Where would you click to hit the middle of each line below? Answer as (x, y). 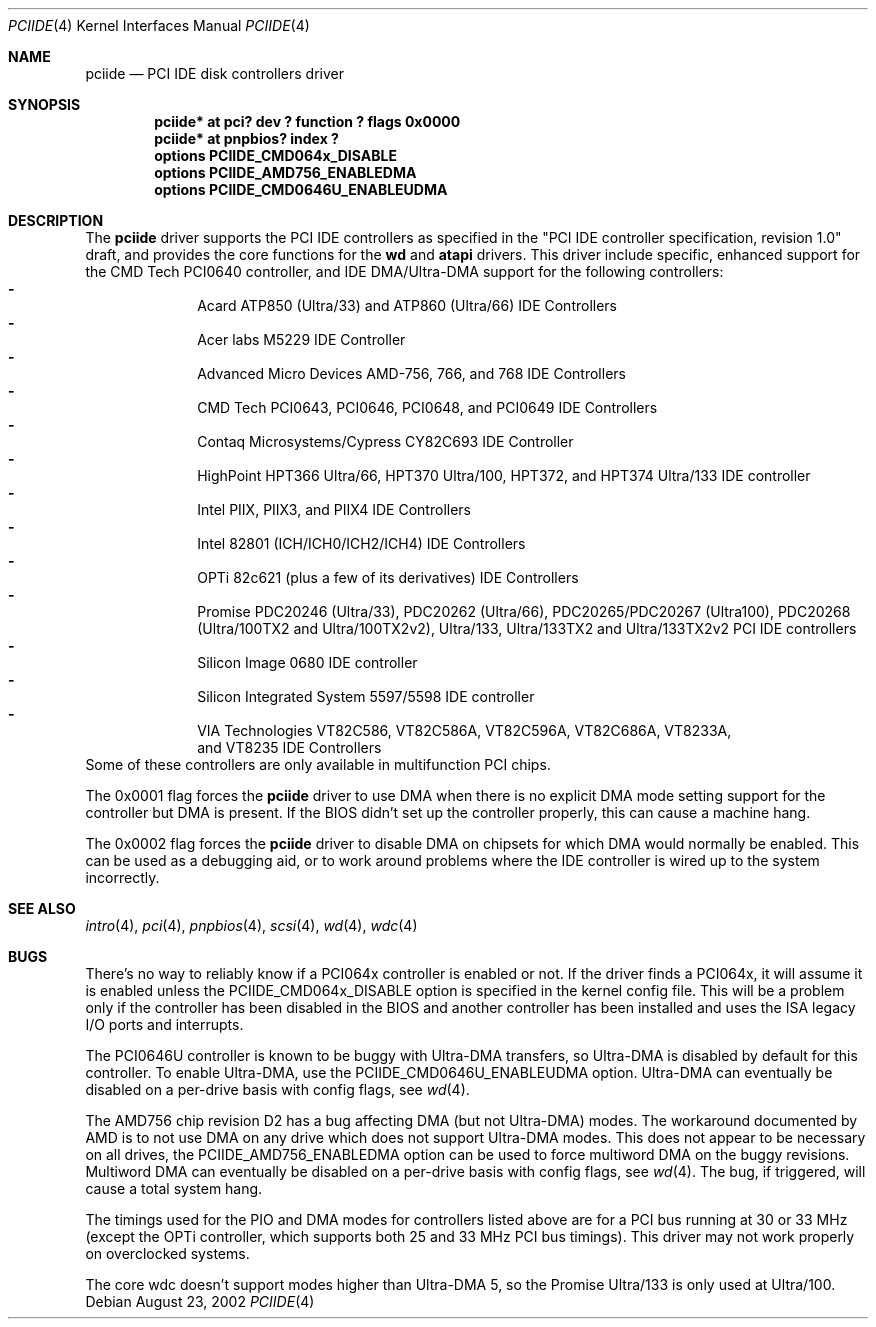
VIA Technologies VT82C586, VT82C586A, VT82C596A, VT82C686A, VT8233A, (464, 730)
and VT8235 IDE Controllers (289, 747)
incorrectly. (122, 877)
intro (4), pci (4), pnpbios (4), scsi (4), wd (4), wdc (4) (251, 925)
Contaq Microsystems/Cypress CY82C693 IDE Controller (385, 441)
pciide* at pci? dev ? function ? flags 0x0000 (307, 121)
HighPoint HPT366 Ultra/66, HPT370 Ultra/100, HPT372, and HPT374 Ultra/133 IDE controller (504, 475)
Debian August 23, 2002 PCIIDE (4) (200, 1301)
